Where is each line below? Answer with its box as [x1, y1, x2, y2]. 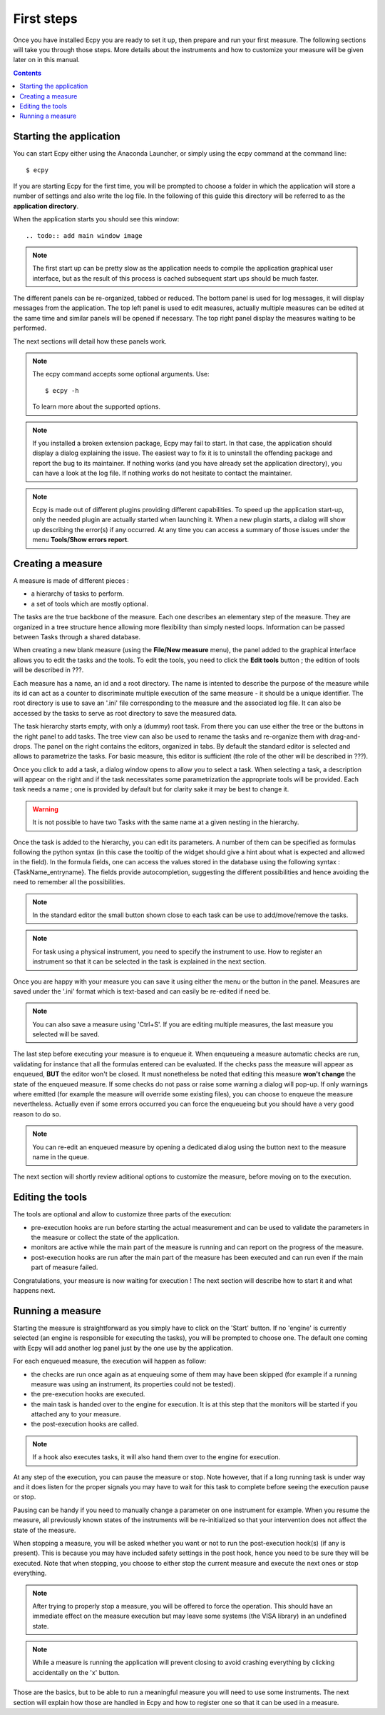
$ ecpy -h [45, 386, 79, 394]
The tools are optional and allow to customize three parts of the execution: [13, 1210, 232, 1219]
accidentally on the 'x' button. [32, 1668, 120, 1676]
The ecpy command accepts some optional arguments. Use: [32, 370, 210, 379]
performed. [13, 324, 46, 332]
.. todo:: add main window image [26, 231, 143, 239]
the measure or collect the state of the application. [31, 1233, 180, 1242]
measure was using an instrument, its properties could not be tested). [31, 1379, 235, 1389]
